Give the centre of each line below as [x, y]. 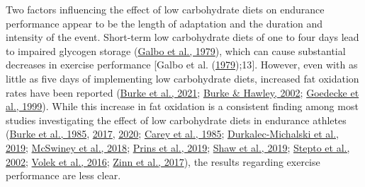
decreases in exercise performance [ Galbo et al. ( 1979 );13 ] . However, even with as [182, 65]
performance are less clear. [63, 175]
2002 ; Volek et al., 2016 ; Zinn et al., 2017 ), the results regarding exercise [163, 161]
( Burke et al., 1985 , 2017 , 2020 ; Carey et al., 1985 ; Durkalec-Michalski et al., [173, 134]
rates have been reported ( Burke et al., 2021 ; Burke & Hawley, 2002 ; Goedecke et [182, 92]
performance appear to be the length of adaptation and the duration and [164, 23]
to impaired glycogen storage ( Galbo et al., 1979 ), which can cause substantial [176, 50]
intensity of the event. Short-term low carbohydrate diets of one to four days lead [182, 37]
